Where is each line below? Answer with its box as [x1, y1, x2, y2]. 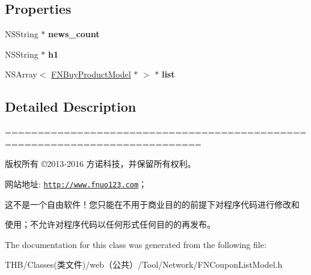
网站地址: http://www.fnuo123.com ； [5, 177, 147, 190]
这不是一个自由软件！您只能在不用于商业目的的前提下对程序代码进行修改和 [5, 198, 300, 210]
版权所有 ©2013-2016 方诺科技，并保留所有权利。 [5, 157, 196, 170]
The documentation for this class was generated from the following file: [5, 238, 266, 250]
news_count [48, 28, 100, 40]
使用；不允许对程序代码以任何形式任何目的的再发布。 [5, 218, 215, 231]
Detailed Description [5, 97, 137, 116]
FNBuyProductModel [51, 68, 131, 80]
